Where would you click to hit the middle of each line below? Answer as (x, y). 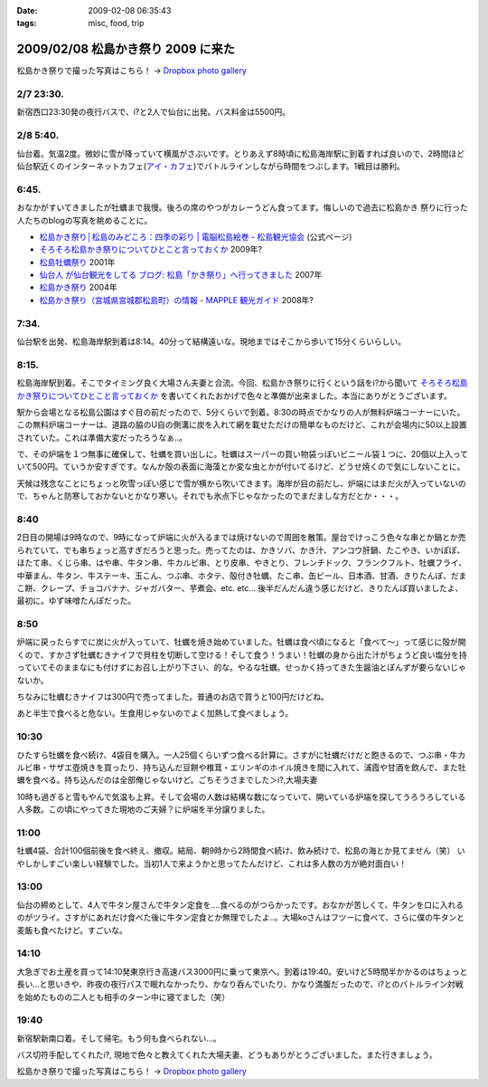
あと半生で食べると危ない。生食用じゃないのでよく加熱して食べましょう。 (155, 713)
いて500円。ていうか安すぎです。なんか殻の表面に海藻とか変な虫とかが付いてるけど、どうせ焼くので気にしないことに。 (241, 467)
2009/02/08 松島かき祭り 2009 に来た (126, 49)
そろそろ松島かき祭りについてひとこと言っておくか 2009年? (151, 250)
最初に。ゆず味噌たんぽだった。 (76, 601)
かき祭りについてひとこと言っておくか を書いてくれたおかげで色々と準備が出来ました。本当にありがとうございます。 (234, 396)
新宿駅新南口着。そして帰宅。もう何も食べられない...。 (119, 1038)
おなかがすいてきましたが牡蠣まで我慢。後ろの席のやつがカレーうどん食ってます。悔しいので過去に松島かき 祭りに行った (243, 207)
